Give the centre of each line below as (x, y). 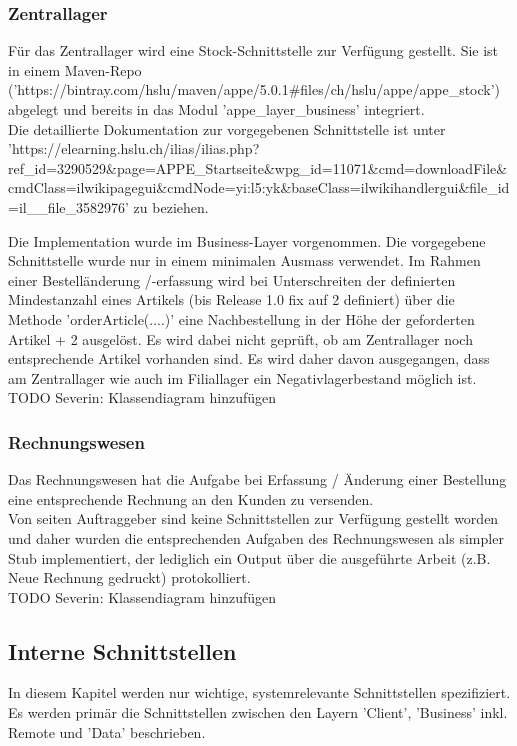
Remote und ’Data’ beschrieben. (107, 731)
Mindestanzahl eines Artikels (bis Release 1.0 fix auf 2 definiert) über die (231, 299)
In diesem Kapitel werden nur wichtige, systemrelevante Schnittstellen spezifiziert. (259, 692)
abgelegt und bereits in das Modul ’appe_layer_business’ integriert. (216, 109)
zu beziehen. (171, 206)
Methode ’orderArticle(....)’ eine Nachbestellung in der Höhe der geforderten (241, 318)
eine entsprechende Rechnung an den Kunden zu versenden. (191, 498)
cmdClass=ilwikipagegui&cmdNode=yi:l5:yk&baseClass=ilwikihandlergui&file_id (259, 187)
